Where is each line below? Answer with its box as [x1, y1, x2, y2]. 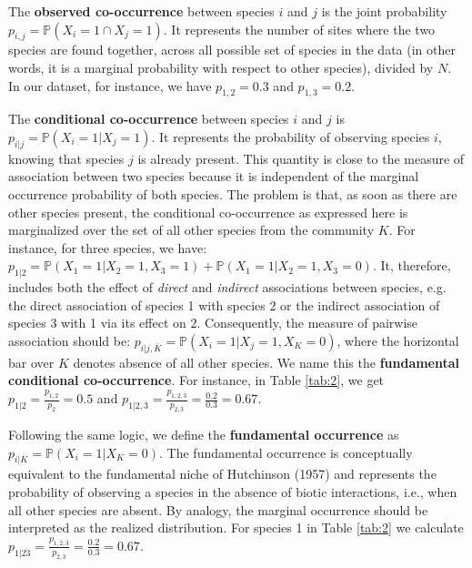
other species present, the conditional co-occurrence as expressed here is [8, 202, 408, 221]
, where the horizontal [336, 330, 459, 350]
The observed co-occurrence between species [8, 2, 275, 20]
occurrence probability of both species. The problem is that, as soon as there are [8, 184, 457, 203]
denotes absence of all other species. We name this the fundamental [73, 352, 460, 371]
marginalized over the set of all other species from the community [8, 220, 375, 239]
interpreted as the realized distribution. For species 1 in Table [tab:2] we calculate [8, 518, 464, 537]
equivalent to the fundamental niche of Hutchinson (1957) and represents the [8, 464, 437, 483]
